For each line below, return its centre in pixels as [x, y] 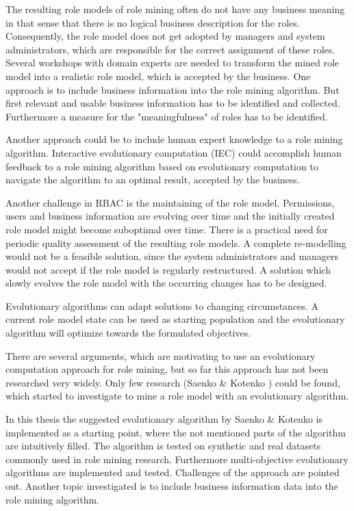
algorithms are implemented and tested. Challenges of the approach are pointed [173, 472]
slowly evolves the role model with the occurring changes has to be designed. [166, 283]
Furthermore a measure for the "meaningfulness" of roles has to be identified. [167, 116]
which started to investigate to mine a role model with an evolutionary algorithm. [177, 396]
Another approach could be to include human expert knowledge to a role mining [174, 139]
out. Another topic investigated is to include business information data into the [172, 486]
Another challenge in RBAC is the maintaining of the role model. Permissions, [170, 202]
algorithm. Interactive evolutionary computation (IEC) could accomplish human [174, 152]
